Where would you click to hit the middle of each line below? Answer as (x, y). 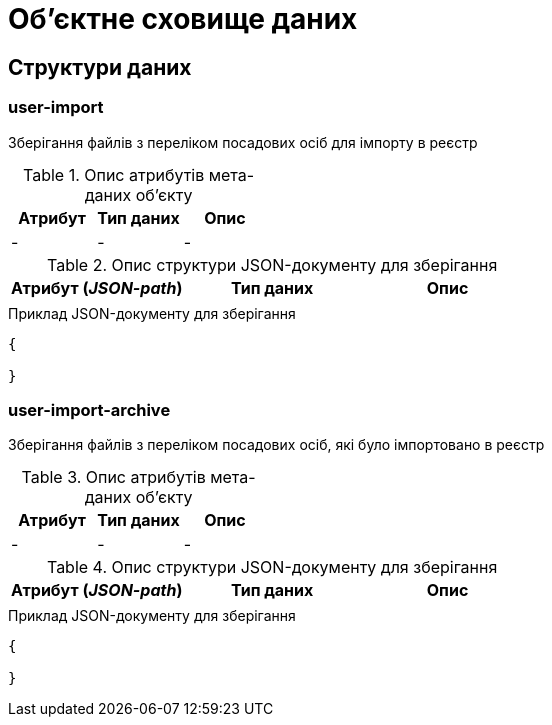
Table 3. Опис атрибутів (113, 477)
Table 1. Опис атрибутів (113, 174)
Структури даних (100, 67)
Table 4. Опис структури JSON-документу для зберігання (272, 567)
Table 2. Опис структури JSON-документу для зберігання (272, 264)
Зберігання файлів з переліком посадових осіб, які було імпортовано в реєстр (276, 445)
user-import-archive (89, 409)
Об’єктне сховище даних (183, 19)
